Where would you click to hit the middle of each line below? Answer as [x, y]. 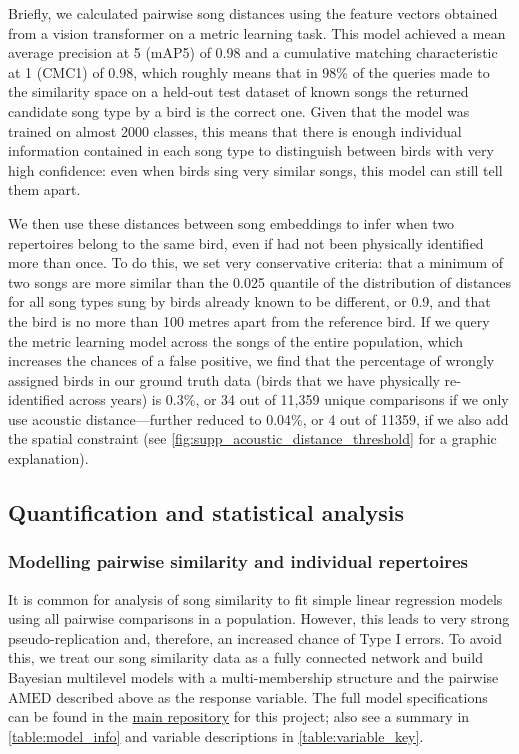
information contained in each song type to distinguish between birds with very [251, 150]
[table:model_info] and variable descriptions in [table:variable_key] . [216, 735]
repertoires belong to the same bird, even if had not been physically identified [246, 242]
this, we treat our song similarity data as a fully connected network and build [245, 657]
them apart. [44, 189]
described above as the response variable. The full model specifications [272, 696]
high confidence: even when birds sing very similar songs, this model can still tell [255, 169]
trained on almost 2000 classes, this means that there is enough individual [235, 130]
